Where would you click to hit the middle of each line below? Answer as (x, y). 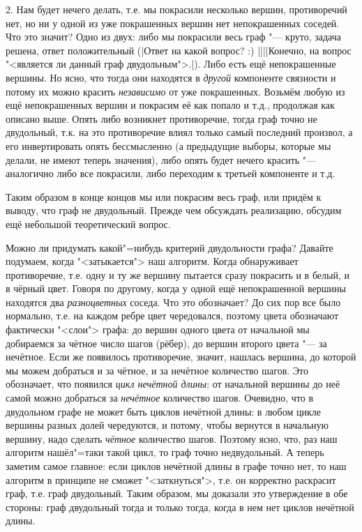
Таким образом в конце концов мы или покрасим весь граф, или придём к (164, 196)
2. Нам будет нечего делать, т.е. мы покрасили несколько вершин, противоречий (176, 9)
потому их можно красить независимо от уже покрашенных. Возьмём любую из (175, 91)
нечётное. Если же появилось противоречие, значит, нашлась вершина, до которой (181, 357)
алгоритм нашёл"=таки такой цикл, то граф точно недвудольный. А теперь (165, 452)
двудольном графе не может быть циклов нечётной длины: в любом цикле (163, 411)
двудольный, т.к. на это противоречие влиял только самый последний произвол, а (179, 132)
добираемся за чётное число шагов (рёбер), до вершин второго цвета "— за (166, 343)
